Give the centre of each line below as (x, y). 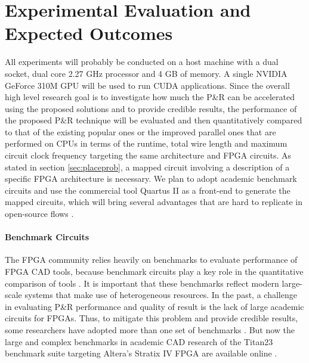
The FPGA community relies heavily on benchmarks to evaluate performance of (151, 260)
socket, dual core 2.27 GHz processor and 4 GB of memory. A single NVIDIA (146, 73)
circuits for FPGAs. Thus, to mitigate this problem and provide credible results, (152, 318)
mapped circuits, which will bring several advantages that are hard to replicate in (154, 202)
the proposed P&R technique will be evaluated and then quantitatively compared (154, 120)
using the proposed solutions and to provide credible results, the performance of (151, 108)
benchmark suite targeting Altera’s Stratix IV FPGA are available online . (141, 353)
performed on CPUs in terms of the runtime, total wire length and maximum (146, 143)
